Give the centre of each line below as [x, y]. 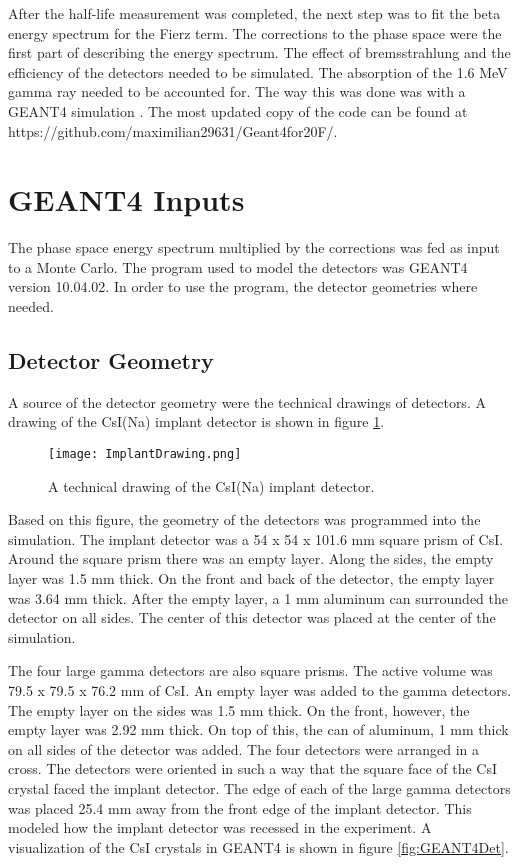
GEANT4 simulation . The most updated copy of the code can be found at [238, 110]
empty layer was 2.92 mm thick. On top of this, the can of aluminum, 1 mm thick [258, 729]
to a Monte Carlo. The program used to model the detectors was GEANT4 [238, 266]
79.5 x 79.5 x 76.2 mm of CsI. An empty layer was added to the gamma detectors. [260, 690]
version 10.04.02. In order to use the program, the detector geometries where [243, 286]
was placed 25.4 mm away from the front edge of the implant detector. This [240, 807]
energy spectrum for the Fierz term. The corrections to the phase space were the [255, 32]
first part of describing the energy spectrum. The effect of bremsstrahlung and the [259, 52]
